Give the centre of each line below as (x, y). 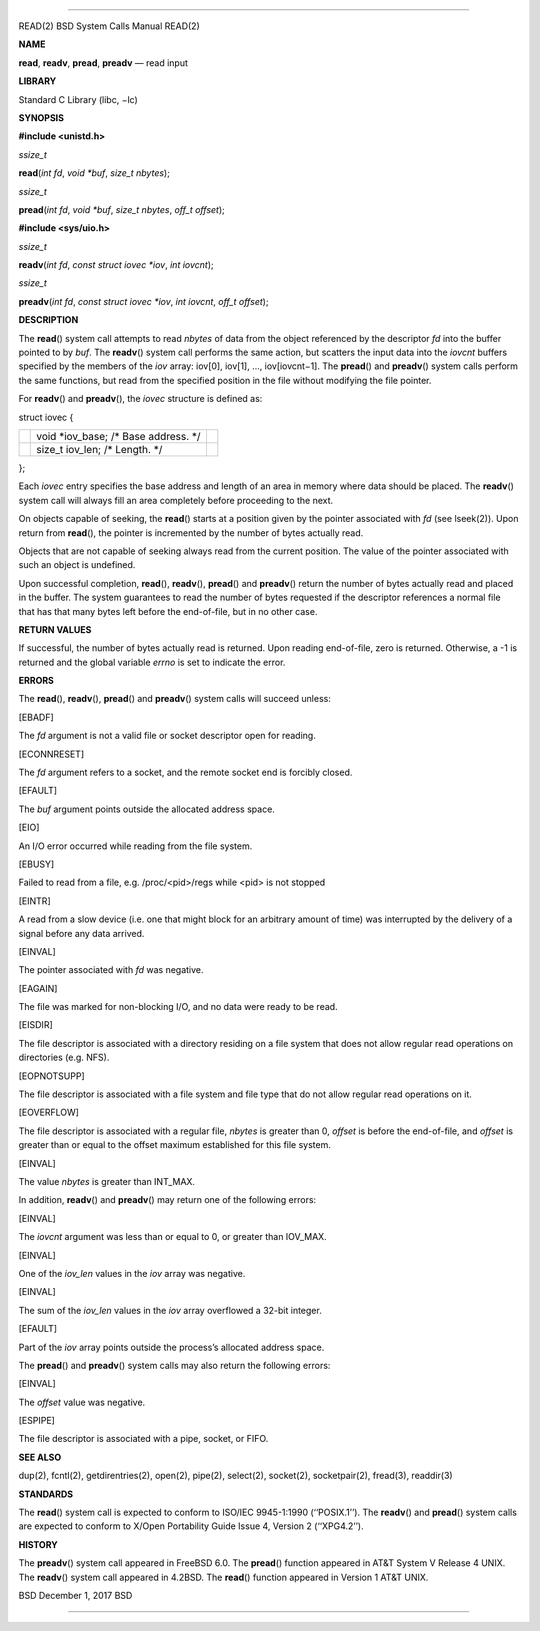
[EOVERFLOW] (49, 1112)
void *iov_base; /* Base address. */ (118, 436)
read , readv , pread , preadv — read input (103, 62)
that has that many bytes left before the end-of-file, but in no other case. (168, 611)
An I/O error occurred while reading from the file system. (135, 846)
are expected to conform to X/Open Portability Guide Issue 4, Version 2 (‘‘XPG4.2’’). (191, 1526)
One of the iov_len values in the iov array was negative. (132, 1273)
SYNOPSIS (41, 117)
